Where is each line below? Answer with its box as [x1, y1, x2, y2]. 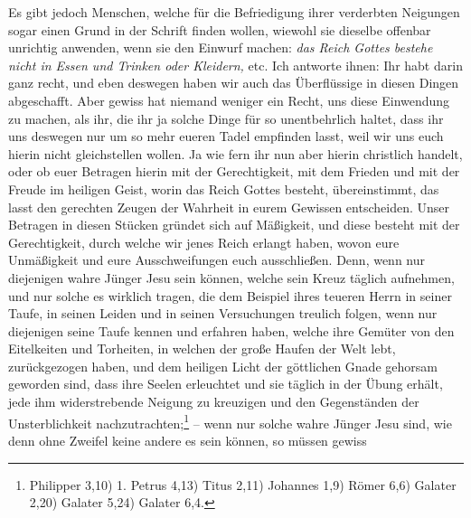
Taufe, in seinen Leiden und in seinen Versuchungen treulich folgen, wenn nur [8, 304, 438, 323]
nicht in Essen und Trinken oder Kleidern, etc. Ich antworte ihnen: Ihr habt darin [8, 55, 463, 74]
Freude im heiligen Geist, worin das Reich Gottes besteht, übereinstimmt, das [8, 179, 439, 198]
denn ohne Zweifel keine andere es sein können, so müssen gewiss [8, 430, 367, 449]
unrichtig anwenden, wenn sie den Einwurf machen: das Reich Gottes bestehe [8, 38, 433, 57]
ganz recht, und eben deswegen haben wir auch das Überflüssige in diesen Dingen [8, 73, 459, 92]
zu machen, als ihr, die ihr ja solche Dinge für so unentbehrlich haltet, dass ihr [8, 108, 444, 127]
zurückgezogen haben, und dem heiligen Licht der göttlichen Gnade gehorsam [8, 356, 438, 375]
